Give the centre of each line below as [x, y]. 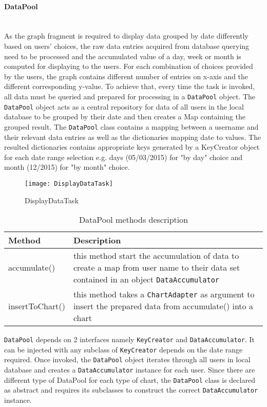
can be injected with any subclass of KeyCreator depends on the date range [123, 349]
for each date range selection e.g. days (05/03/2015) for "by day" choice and [123, 157]
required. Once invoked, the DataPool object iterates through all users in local [127, 359]
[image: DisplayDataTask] [69, 183]
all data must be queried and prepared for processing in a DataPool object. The [130, 96]
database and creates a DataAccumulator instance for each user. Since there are [130, 370]
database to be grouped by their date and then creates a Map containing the [125, 117]
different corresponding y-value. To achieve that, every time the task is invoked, [130, 86]
